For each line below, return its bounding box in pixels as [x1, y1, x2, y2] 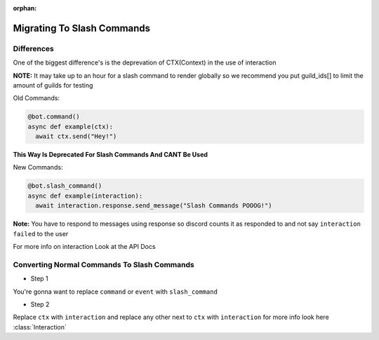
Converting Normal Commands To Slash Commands [13, 259, 194, 269]
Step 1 [30, 274, 48, 283]
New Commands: [13, 163, 63, 172]
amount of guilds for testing [13, 81, 93, 89]
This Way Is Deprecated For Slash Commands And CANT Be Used [13, 151, 208, 159]
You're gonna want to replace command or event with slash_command [13, 287, 218, 296]
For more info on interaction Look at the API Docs [13, 243, 156, 250]
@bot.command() [27, 113, 80, 121]
